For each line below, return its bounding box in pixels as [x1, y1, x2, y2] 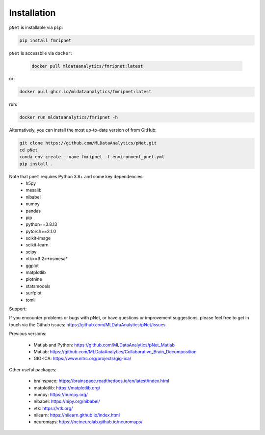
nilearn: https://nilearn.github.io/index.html [33, 412, 120, 418]
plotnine [26, 276, 43, 282]
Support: [9, 306, 27, 312]
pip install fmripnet [19, 37, 72, 43]
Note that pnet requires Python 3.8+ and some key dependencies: [9, 173, 144, 179]
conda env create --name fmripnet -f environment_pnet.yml [19, 154, 164, 160]
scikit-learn [26, 242, 49, 248]
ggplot [26, 263, 39, 268]
